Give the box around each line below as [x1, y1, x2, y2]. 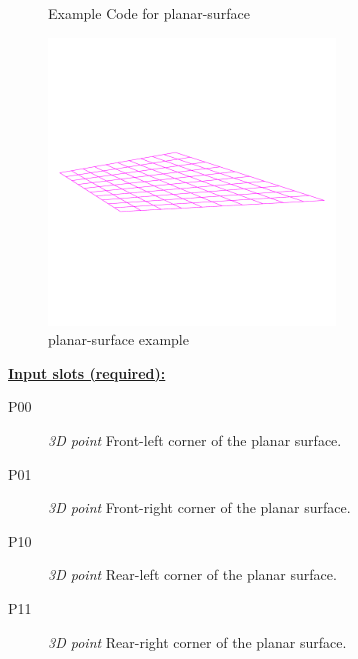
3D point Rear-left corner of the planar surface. [48, 564, 337, 585]
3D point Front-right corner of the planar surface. [48, 497, 351, 518]
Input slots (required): [8, 362, 166, 383]
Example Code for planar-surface [48, 3, 250, 23]
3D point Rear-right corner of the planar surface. [48, 631, 347, 652]
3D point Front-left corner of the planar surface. [48, 429, 342, 450]
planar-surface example [48, 329, 189, 350]
